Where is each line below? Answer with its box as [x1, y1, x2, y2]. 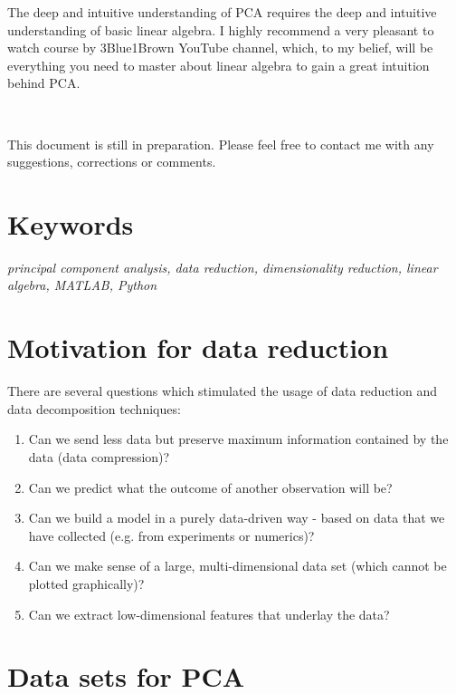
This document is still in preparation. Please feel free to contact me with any [7, 134, 434, 153]
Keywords [7, 205, 134, 242]
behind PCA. [7, 73, 81, 92]
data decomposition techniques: [7, 399, 181, 418]
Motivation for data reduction [7, 329, 389, 366]
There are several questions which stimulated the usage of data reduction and [7, 381, 437, 400]
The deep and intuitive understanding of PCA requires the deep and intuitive [7, 3, 437, 21]
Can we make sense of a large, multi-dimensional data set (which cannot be [28, 556, 447, 575]
